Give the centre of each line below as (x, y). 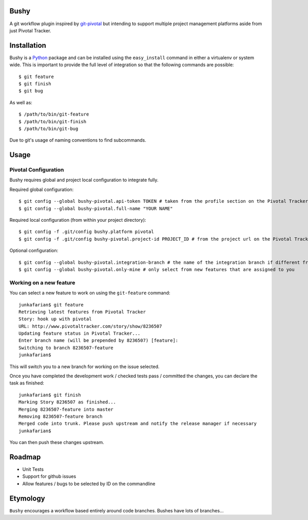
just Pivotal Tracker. (30, 30)
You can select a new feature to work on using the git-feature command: (90, 293)
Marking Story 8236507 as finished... (68, 402)
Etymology (27, 498)
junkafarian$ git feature (51, 305)
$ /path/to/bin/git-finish (53, 121)
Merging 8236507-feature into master (66, 409)
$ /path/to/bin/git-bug (49, 129)
